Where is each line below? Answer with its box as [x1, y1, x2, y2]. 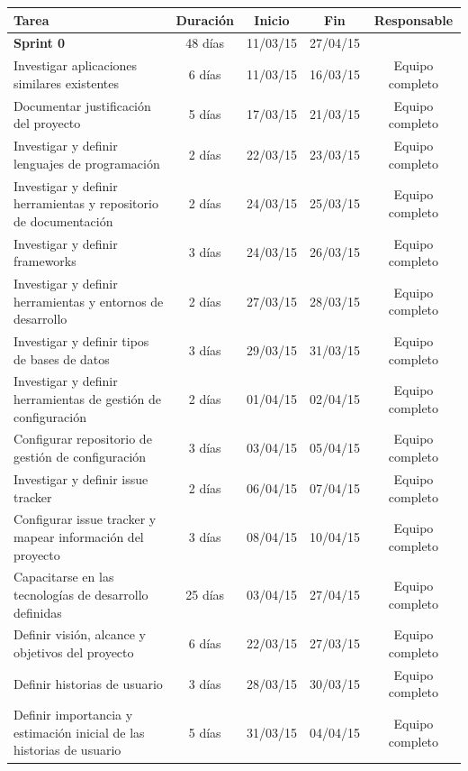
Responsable [373, 10, 454, 29]
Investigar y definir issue [13, 469, 148, 488]
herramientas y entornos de [13, 291, 164, 310]
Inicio [254, 10, 290, 29]
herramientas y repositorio [13, 194, 158, 213]
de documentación [13, 211, 113, 230]
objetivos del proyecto [13, 643, 134, 661]
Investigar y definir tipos [13, 332, 149, 350]
